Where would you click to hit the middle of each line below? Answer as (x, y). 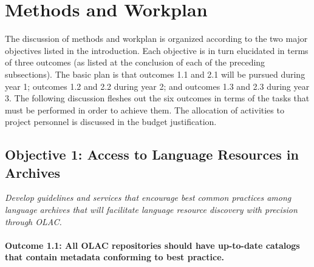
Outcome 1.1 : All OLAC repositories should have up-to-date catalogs (152, 245)
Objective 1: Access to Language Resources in (152, 154)
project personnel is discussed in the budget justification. (111, 122)
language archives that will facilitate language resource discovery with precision (151, 210)
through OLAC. (33, 221)
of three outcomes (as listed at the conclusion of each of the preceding (135, 62)
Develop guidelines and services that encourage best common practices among (148, 198)
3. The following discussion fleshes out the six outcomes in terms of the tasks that (157, 98)
